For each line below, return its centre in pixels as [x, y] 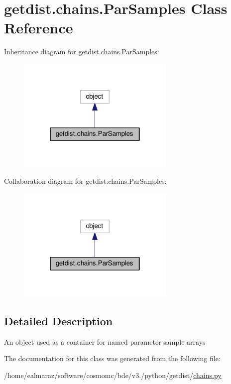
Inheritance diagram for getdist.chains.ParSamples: [82, 52]
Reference [39, 28]
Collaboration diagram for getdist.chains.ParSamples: [85, 181]
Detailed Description [58, 320]
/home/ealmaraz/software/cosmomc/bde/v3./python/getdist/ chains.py [113, 375]
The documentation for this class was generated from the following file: [112, 358]
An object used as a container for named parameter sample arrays [105, 341]
